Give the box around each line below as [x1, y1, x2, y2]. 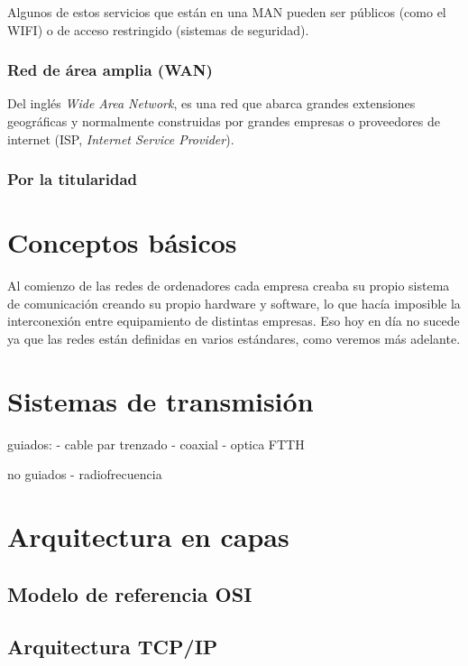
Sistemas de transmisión [7, 382, 314, 419]
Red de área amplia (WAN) [7, 59, 213, 81]
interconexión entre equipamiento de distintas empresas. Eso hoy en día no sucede [7, 311, 460, 330]
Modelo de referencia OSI [7, 579, 252, 607]
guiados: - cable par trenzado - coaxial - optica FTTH [7, 434, 305, 453]
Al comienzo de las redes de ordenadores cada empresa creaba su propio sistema [7, 276, 450, 295]
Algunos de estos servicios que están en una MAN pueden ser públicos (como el [7, 3, 446, 21]
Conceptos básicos [7, 224, 237, 261]
